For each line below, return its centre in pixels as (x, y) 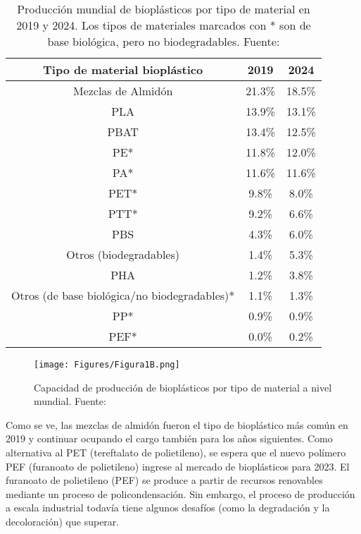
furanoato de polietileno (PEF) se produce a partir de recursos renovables (164, 480)
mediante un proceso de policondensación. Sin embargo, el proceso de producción (180, 493)
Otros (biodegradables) (123, 254)
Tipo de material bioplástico (123, 69)
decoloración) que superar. (63, 521)
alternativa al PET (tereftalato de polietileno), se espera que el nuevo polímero (176, 453)
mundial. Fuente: (70, 401)
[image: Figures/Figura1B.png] (107, 365)
